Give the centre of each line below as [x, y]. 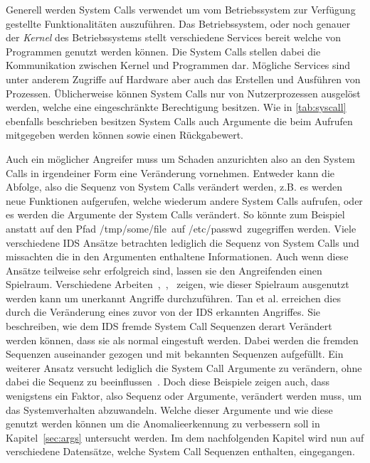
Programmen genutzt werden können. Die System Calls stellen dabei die [163, 51]
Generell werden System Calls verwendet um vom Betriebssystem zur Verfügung [181, 9]
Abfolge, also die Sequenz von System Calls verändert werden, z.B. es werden [174, 187]
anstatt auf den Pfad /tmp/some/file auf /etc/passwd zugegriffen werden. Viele [181, 228]
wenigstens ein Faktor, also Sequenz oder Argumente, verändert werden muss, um [184, 396]
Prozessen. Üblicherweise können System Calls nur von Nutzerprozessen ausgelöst [183, 93]
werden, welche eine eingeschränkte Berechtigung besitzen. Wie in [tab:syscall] [176, 107]
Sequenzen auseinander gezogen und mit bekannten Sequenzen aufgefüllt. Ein [175, 354]
